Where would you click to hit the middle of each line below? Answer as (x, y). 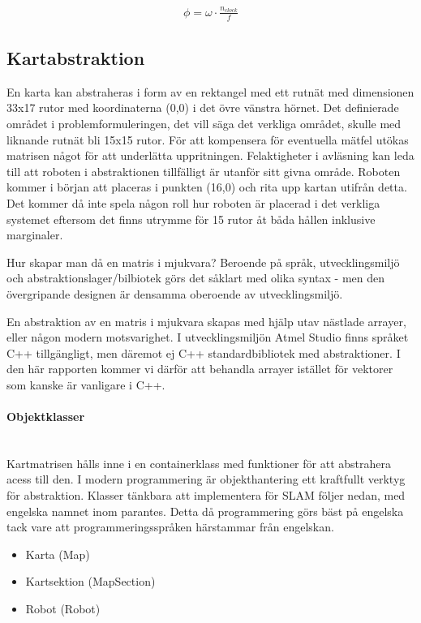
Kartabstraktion (76, 57)
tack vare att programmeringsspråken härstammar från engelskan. (170, 527)
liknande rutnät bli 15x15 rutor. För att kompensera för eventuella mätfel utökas (208, 139)
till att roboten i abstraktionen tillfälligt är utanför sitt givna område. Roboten (204, 171)
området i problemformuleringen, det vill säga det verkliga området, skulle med (204, 123)
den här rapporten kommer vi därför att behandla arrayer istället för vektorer (200, 369)
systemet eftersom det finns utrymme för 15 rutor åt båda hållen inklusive (191, 219)
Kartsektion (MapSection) (90, 581)
